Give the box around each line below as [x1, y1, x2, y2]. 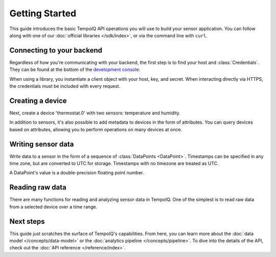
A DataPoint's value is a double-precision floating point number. [9, 170, 144, 176]
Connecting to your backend [9, 46, 102, 55]
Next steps [9, 217, 45, 226]
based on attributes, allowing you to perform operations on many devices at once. [9, 126, 182, 132]
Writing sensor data [9, 139, 74, 148]
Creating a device [9, 96, 67, 105]
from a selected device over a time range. [9, 203, 98, 209]
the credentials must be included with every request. [9, 83, 121, 89]
